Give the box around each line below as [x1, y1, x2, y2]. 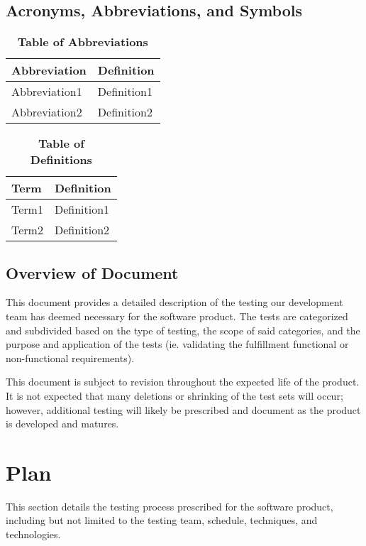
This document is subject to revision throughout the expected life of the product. [6, 374, 360, 389]
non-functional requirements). [6, 350, 135, 365]
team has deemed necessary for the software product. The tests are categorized [6, 309, 348, 323]
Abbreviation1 [11, 83, 82, 100]
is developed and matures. [6, 416, 119, 431]
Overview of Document [6, 261, 179, 283]
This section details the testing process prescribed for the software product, [6, 498, 333, 513]
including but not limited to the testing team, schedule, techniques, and [6, 513, 318, 528]
